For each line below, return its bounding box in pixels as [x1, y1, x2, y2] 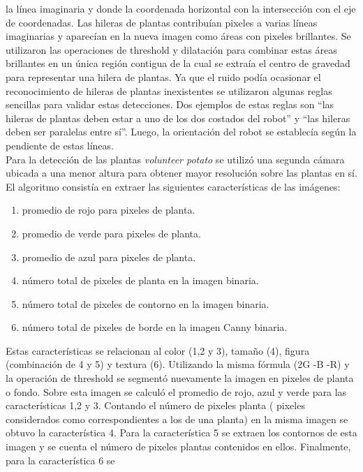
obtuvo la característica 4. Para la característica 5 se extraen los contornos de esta [6, 425, 357, 440]
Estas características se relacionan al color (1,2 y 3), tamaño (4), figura [6, 343, 310, 357]
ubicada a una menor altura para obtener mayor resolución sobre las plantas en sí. [6, 165, 357, 180]
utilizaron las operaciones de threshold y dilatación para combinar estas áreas [6, 42, 337, 57]
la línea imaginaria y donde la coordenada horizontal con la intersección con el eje [6, 1, 356, 15]
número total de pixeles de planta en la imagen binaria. [22, 273, 259, 288]
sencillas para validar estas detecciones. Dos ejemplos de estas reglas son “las [6, 97, 334, 112]
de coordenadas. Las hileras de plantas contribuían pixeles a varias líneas [6, 15, 318, 29]
